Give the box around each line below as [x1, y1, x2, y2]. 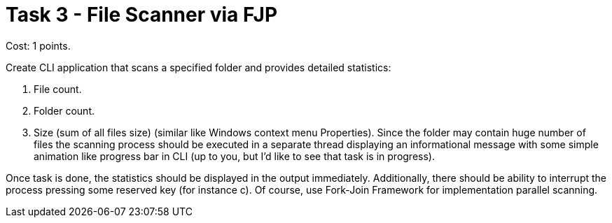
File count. [34, 82, 82, 95]
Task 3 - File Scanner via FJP [6, 3, 278, 27]
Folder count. [34, 104, 95, 117]
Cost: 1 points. [6, 39, 71, 52]
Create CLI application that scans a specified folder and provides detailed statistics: [6, 61, 391, 73]
